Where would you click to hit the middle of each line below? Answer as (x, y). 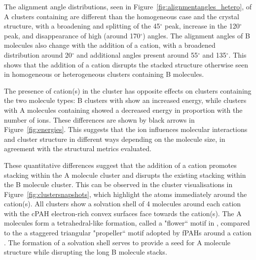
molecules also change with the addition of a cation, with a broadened (110, 45)
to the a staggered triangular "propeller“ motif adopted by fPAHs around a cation (128, 233)
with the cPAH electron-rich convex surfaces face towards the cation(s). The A (123, 213)
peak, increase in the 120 (202, 26)
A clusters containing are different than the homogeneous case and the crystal (122, 16)
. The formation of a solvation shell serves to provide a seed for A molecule (117, 242)
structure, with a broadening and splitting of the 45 (82, 26)
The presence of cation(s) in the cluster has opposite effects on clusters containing (128, 90)
